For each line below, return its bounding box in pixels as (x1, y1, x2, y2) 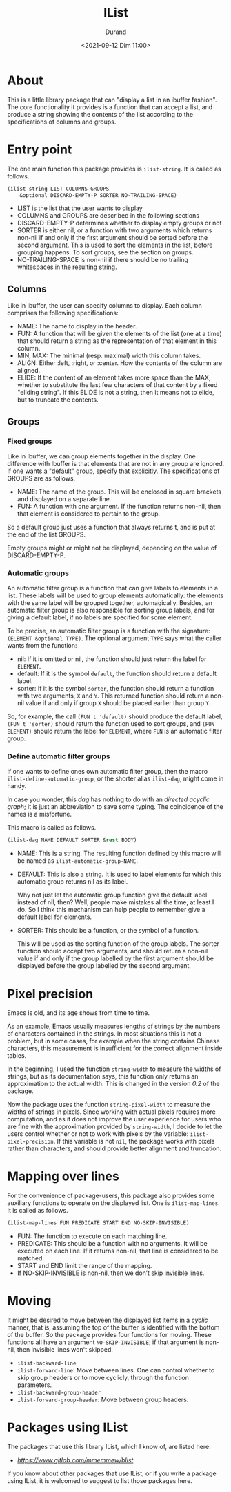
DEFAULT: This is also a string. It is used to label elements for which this (17, 870, 222, 879)
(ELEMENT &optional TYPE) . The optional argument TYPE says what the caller (7, 634, 222, 642)
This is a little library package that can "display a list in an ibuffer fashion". (7, 95, 217, 104)
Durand (105, 28, 127, 36)
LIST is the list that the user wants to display (17, 204, 143, 212)
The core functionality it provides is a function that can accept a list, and (7, 102, 213, 111)
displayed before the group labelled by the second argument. (17, 962, 192, 970)
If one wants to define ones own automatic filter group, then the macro (7, 767, 208, 776)
